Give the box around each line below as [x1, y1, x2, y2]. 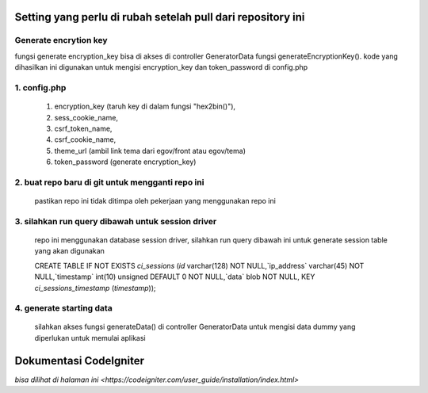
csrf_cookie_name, [54, 135, 117, 144]
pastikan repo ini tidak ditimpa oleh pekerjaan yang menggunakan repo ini [34, 196, 277, 206]
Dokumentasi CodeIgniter [14, 353, 145, 368]
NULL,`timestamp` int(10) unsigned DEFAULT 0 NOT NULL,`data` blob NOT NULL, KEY [34, 272, 315, 281]
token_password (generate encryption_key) [54, 157, 197, 166]
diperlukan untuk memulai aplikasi [34, 333, 146, 342]
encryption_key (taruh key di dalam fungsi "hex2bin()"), [54, 101, 236, 111]
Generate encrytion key [14, 35, 108, 46]
